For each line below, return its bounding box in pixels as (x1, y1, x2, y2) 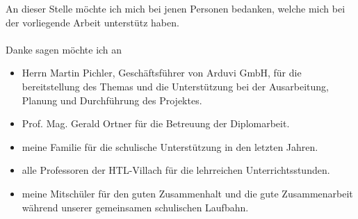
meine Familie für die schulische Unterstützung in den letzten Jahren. (22, 139, 318, 154)
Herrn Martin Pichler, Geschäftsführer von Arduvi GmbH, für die (22, 65, 302, 80)
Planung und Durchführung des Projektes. (22, 92, 202, 107)
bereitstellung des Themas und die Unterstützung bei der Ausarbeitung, (22, 79, 329, 93)
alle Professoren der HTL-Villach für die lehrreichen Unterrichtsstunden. (22, 163, 330, 177)
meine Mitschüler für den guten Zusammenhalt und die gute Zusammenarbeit (22, 186, 353, 200)
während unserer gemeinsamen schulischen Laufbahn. (22, 200, 249, 214)
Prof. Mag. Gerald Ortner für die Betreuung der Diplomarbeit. (22, 116, 290, 131)
